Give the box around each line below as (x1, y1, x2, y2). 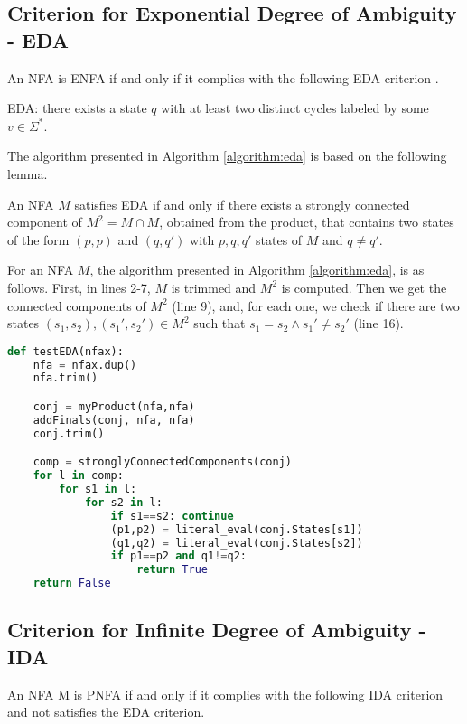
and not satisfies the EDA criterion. (7, 702, 205, 721)
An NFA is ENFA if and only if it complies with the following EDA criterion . (7, 68, 439, 87)
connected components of (7, 296, 146, 315)
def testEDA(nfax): (7, 344, 124, 358)
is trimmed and (171, 277, 257, 296)
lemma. (7, 164, 48, 183)
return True (136, 563, 208, 577)
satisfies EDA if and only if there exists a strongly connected (74, 194, 410, 213)
